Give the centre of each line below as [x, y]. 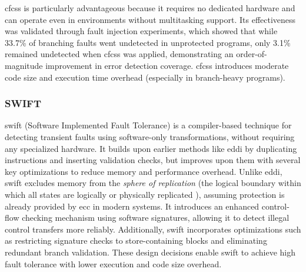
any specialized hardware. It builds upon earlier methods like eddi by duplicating [151, 148]
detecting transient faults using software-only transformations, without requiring [150, 136]
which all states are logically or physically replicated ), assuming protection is [145, 194]
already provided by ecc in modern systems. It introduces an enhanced [132, 206]
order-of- [252, 54]
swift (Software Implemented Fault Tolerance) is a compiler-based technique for [148, 125]
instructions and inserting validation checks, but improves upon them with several [153, 160]
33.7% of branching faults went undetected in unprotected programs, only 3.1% [148, 42]
